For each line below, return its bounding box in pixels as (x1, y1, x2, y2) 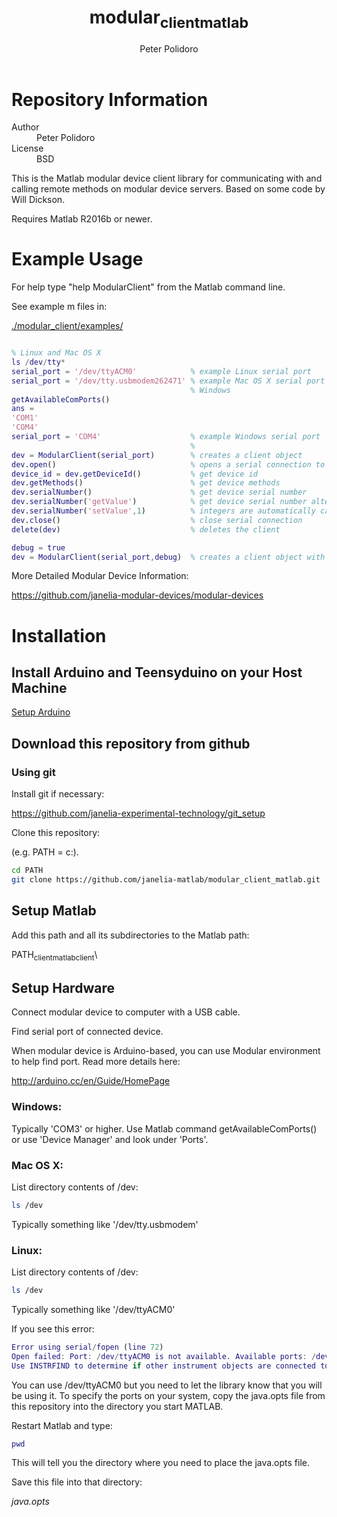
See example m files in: (11, 301, 108, 313)
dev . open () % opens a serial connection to (11, 459, 326, 470)
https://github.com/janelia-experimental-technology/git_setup (11, 807, 266, 820)
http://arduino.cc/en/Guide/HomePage (11, 1075, 171, 1087)
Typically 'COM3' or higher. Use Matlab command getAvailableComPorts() (11, 1122, 318, 1135)
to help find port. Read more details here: (11, 1056, 181, 1068)
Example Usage (11, 248, 144, 271)
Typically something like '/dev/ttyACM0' (11, 1303, 176, 1315)
